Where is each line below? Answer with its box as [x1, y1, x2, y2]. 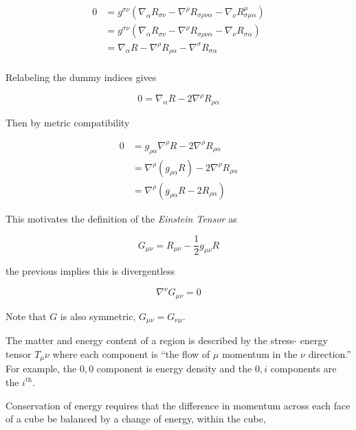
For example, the [5, 361, 77, 376]
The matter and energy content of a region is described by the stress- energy [5, 333, 328, 348]
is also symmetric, [60, 308, 136, 323]
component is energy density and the [96, 361, 252, 376]
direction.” [308, 346, 351, 361]
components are [270, 361, 337, 376]
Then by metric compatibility [5, 115, 130, 129]
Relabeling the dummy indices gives [5, 70, 157, 84]
